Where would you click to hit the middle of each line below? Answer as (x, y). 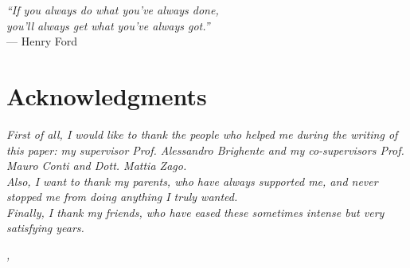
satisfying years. (45, 228)
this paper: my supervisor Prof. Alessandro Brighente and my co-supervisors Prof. (205, 150)
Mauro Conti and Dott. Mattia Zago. (97, 166)
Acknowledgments (107, 95)
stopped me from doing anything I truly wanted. (122, 197)
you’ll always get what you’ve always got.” (108, 25)
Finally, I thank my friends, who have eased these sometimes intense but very (195, 212)
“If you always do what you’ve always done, (113, 10)
